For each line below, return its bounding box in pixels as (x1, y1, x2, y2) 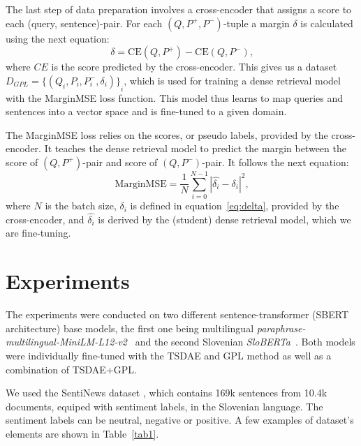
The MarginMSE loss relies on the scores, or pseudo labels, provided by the (6, 127, 328, 142)
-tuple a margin (223, 15, 290, 30)
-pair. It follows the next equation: (202, 154, 349, 169)
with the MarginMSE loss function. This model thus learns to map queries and (6, 90, 344, 105)
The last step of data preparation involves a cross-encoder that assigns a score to (6, 2, 352, 16)
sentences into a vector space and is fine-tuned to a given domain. (6, 104, 287, 119)
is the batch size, (45, 198, 117, 213)
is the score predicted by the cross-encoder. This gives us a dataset (51, 59, 337, 74)
